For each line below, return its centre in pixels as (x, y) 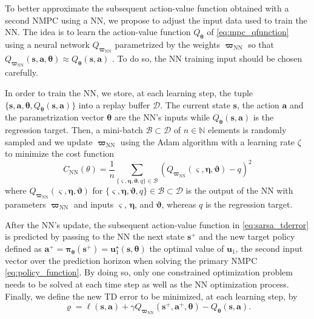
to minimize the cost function (60, 153)
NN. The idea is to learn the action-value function (98, 32)
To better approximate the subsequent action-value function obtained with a (147, 8)
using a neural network (47, 44)
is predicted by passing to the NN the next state (95, 236)
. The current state (195, 104)
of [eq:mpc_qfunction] (248, 32)
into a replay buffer (114, 104)
